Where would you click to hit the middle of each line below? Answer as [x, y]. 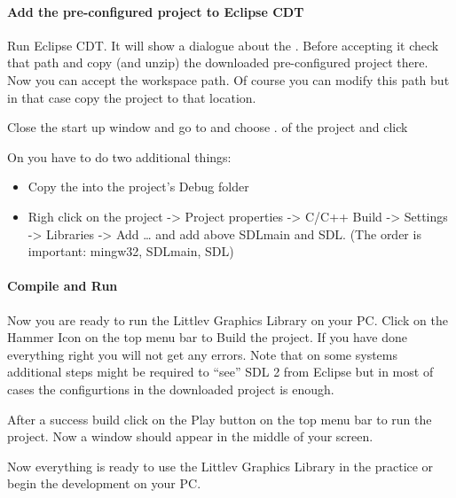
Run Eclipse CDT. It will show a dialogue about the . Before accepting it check [223, 45]
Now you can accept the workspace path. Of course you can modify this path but [228, 79]
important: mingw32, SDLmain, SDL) [131, 251]
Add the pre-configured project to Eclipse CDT [156, 11]
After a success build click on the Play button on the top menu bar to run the [220, 419]
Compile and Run [63, 286]
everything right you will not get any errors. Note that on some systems [202, 354]
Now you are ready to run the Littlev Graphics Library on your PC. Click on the [228, 319]
